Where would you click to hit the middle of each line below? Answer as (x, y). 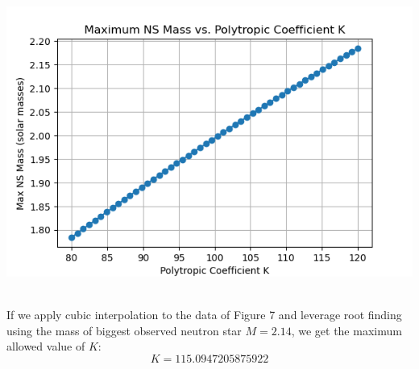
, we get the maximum (346, 330)
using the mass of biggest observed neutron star (124, 330)
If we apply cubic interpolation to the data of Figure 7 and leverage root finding (204, 315)
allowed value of (46, 346)
